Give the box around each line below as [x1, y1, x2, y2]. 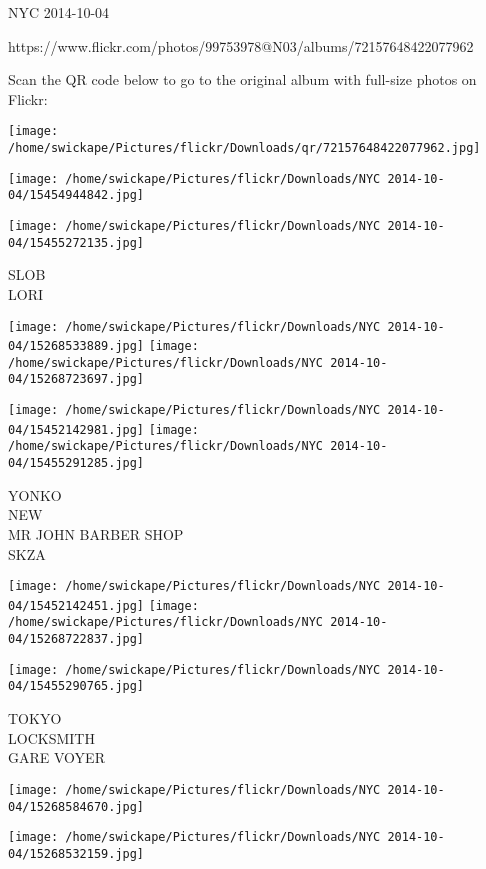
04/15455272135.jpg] [8, 235, 145, 250]
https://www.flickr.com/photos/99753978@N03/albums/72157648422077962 [8, 35, 474, 56]
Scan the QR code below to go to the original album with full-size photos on [8, 69, 477, 90]
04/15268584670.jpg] [8, 799, 145, 814]
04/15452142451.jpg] [8, 598, 145, 613]
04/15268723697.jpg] [8, 372, 145, 387]
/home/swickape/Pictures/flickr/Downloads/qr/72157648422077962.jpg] [8, 141, 481, 156]
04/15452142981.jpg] [8, 422, 145, 437]
